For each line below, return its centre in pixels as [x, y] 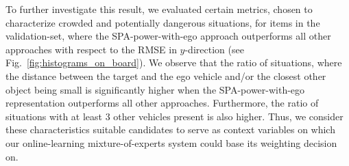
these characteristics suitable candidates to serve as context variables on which [170, 129]
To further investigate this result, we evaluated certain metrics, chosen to [159, 9]
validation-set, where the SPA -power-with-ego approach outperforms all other [168, 36]
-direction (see [214, 49]
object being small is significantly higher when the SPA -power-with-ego [155, 89]
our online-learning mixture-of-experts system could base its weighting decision [171, 142]
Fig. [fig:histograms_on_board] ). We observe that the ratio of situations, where [174, 63]
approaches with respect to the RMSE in [91, 49]
